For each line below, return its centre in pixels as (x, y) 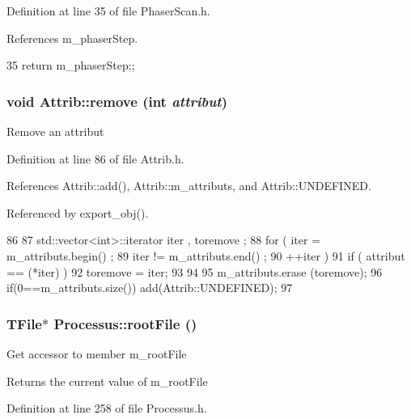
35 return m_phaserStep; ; (71, 65)
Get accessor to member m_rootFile (97, 353)
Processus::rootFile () (125, 323)
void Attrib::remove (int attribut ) (117, 101)
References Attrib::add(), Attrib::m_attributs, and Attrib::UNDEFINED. (189, 186)
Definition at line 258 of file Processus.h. (107, 408)
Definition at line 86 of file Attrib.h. (95, 158)
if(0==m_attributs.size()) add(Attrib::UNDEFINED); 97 (150, 288)
